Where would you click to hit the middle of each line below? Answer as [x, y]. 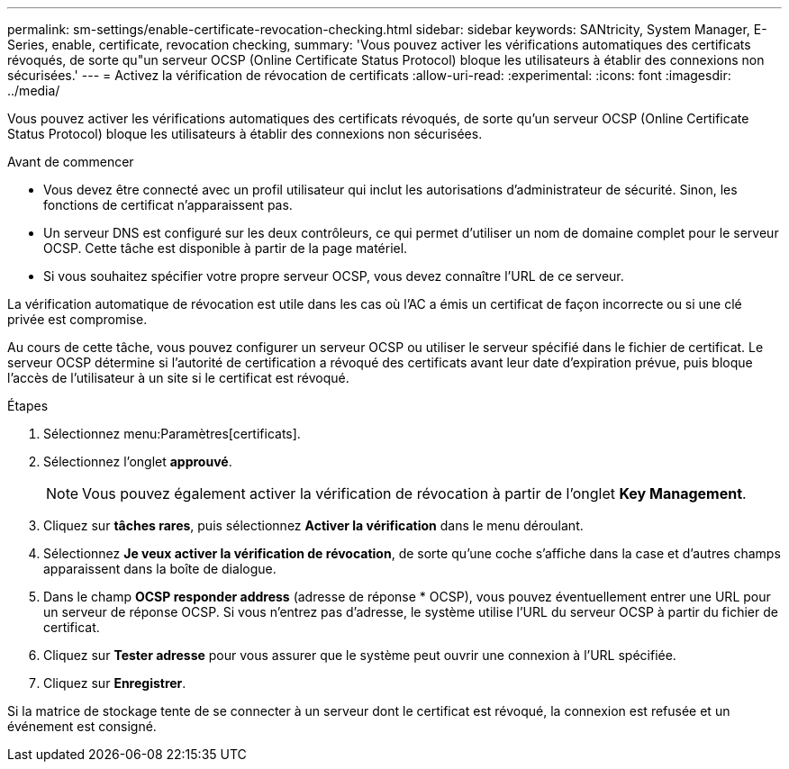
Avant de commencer [71, 162]
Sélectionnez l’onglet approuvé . [138, 461]
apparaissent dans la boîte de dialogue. [160, 569]
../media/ [34, 90]
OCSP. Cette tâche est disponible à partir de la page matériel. [226, 248]
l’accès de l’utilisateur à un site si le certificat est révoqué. [178, 378]
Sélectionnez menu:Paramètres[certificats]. [172, 434]
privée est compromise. [77, 319]
